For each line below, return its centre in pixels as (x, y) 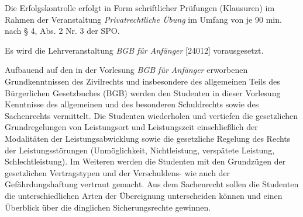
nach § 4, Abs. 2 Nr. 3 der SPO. (62, 31)
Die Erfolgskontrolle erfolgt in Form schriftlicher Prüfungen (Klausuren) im (140, 8)
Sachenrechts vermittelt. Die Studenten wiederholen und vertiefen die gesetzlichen (151, 115)
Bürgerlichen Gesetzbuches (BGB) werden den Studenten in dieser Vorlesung (143, 92)
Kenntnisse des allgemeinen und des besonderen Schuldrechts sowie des (132, 104)
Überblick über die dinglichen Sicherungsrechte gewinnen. (108, 207)
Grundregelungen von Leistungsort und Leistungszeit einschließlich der (131, 127)
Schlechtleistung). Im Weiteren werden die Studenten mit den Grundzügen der (145, 161)
